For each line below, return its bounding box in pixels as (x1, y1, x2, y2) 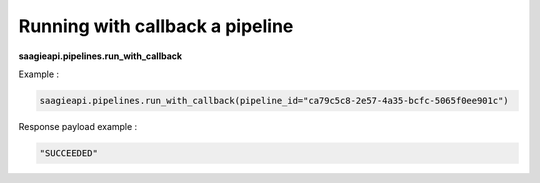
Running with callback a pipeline (18, 15, 294, 37)
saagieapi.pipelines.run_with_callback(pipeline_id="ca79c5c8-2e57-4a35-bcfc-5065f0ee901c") (39, 95, 509, 106)
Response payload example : (18, 120, 138, 132)
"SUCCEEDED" (39, 147, 99, 159)
